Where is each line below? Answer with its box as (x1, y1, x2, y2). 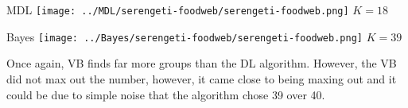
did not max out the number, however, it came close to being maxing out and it (6, 70, 397, 87)
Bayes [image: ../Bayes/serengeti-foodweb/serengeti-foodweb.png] (6, 28, 363, 44)
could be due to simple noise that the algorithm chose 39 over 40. (6, 86, 325, 102)
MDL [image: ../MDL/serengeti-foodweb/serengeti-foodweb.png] (6, 2, 349, 17)
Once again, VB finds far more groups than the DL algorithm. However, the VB (6, 55, 397, 71)
